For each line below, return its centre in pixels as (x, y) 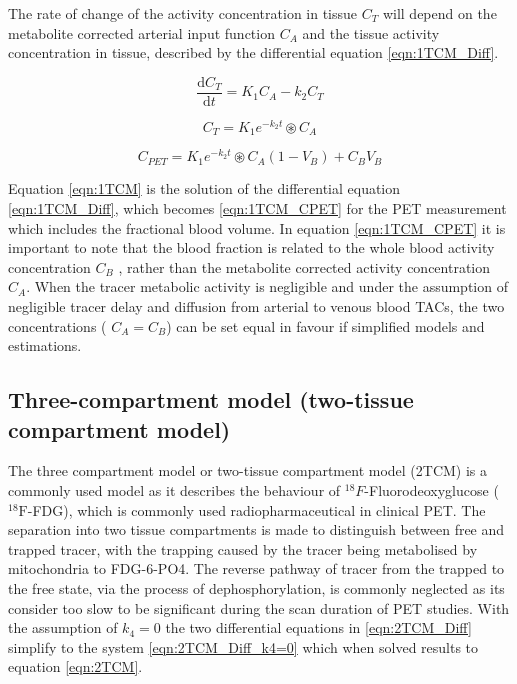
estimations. (45, 345)
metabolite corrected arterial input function (141, 32)
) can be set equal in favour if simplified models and (325, 325)
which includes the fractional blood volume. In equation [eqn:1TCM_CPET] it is (257, 227)
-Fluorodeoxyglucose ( (431, 489)
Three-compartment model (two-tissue (211, 399)
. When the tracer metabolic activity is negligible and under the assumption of (267, 286)
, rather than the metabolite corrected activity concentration (304, 266)
